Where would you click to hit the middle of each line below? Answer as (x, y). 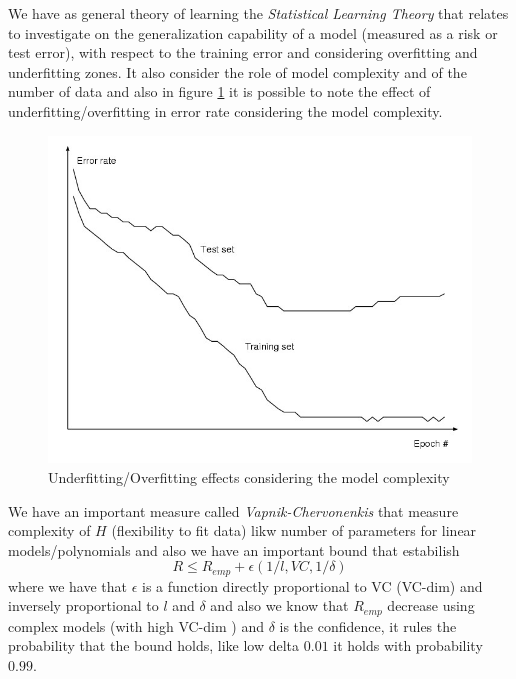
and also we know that (279, 605)
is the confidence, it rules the (368, 625)
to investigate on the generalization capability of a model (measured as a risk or (253, 32)
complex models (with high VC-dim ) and (136, 625)
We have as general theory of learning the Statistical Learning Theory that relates (258, 13)
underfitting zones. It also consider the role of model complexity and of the (237, 71)
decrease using (431, 605)
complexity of (49, 530)
